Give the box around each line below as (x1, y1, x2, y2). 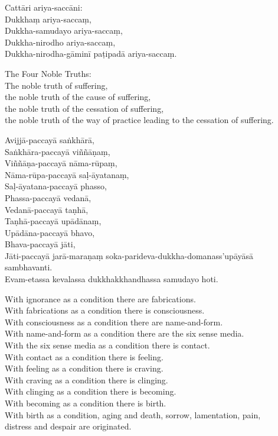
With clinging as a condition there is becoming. (5, 385, 176, 398)
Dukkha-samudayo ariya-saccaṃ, (5, 24, 123, 37)
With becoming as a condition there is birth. (5, 397, 166, 409)
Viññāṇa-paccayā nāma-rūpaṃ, (5, 157, 117, 169)
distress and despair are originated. (5, 420, 132, 432)
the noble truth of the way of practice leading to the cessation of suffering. (5, 114, 274, 126)
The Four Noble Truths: (5, 67, 91, 79)
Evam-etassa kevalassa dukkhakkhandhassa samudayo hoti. (5, 273, 218, 285)
